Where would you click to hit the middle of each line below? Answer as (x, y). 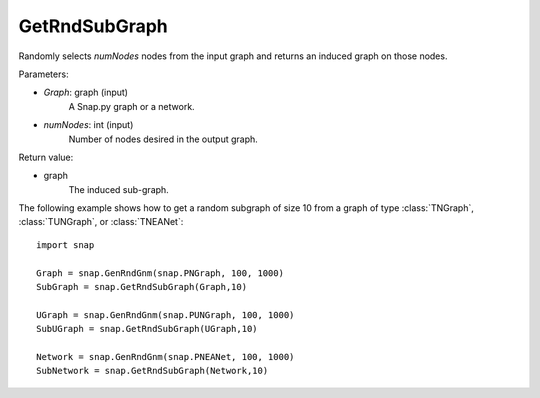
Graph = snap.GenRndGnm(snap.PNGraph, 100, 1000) (160, 273)
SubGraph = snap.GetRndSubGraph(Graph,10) (142, 287)
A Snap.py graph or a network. (131, 106)
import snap (65, 244)
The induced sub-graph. (118, 189)
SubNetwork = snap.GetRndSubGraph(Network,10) (152, 371)
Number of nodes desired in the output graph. (163, 139)
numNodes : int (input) (88, 125)
